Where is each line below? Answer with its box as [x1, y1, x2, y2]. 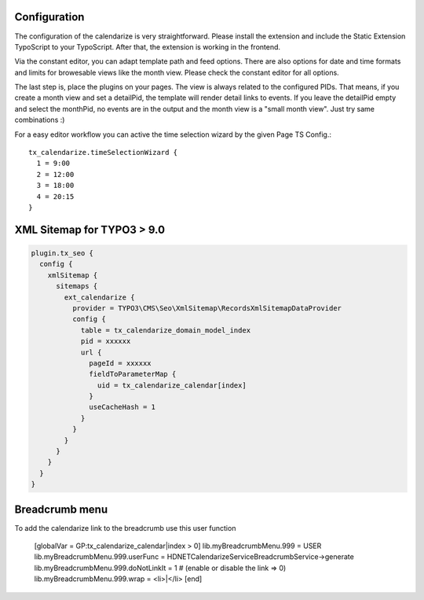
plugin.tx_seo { [31, 248, 94, 257]
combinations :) [14, 115, 65, 125]
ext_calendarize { [64, 293, 135, 302]
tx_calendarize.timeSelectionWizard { [28, 148, 178, 157]
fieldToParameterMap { [89, 370, 177, 379]
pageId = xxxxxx [89, 359, 152, 367]
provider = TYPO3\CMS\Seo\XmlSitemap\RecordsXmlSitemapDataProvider [71, 304, 342, 312]
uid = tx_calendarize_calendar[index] [97, 381, 247, 389]
